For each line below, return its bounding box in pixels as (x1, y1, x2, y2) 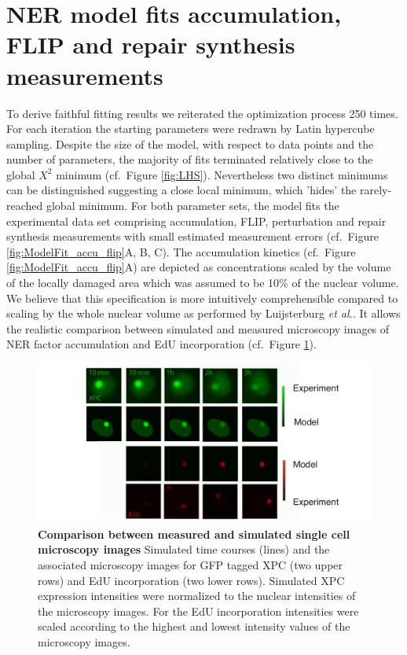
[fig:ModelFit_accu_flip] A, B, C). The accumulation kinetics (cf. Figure (6, 243, 356, 259)
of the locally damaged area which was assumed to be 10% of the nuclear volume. (6, 274, 399, 291)
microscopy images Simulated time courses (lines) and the (38, 541, 330, 557)
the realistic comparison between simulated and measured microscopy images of (6, 320, 390, 337)
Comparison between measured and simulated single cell (38, 525, 350, 542)
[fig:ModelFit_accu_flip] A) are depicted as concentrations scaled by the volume (6, 259, 391, 275)
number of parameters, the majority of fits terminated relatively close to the (6, 151, 373, 167)
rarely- (360, 182, 392, 198)
